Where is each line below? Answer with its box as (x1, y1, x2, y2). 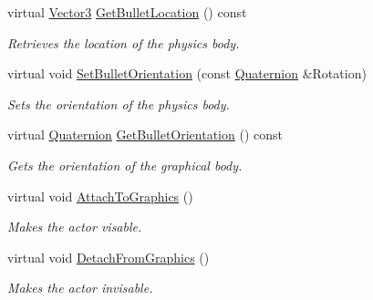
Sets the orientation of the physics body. (7, 94, 230, 113)
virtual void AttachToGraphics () (7, 186, 193, 205)
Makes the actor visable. (7, 217, 142, 236)
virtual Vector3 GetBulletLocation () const (7, 3, 247, 21)
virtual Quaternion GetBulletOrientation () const (7, 125, 283, 144)
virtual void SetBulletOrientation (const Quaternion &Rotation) (7, 64, 367, 83)
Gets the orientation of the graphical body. (7, 155, 243, 174)
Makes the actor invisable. (7, 278, 153, 297)
